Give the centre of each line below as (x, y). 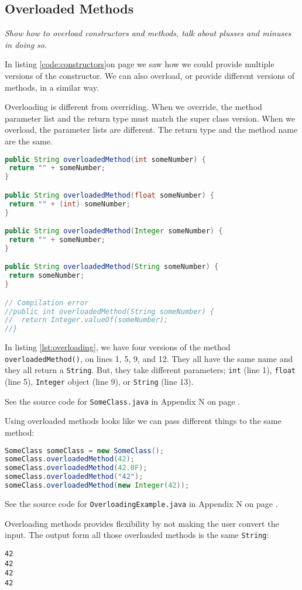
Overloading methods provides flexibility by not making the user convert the (142, 523)
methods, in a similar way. (52, 87)
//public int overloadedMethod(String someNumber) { (109, 311)
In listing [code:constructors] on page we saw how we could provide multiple (140, 64)
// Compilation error (47, 303)
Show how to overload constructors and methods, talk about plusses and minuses (148, 33)
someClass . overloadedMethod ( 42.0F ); (76, 468)
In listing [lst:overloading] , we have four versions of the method (118, 347)
